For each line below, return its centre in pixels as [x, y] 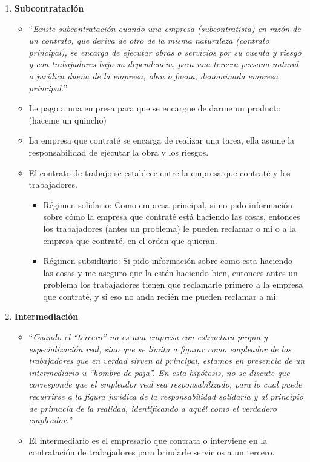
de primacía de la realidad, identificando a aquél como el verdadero [153, 408]
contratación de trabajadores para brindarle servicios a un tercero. [152, 452]
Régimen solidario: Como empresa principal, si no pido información [168, 204]
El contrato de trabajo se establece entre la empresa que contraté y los [160, 172]
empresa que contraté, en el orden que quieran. [130, 240]
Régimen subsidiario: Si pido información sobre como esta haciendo [168, 261]
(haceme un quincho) [68, 120]
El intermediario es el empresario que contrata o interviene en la [148, 440]
